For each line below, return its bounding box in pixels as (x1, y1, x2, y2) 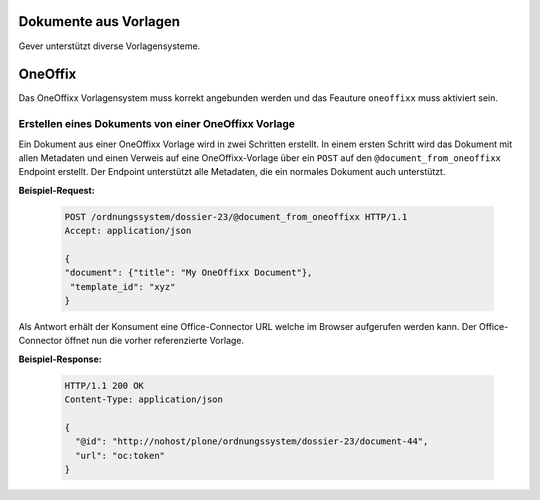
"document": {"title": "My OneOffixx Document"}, (64, 267, 313, 279)
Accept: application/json (64, 225, 192, 237)
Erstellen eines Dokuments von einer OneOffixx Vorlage (18, 117, 295, 131)
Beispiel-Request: (18, 184, 95, 196)
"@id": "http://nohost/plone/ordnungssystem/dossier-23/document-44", (75, 436, 429, 447)
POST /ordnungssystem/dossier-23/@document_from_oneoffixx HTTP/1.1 (64, 211, 408, 222)
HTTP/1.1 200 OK (64, 380, 145, 391)
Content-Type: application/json (64, 394, 224, 405)
